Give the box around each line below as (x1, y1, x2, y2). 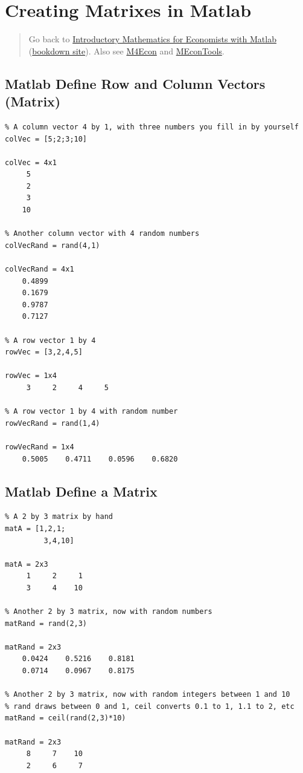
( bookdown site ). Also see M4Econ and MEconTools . (28, 44, 225, 57)
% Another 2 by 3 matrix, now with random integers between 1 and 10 (5, 690, 290, 699)
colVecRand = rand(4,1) (5, 241, 100, 250)
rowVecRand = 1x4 (5, 442, 74, 451)
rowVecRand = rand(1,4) (5, 419, 100, 428)
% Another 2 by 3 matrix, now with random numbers (5, 607, 212, 616)
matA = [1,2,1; (5, 524, 66, 533)
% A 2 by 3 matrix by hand (5, 512, 113, 521)
